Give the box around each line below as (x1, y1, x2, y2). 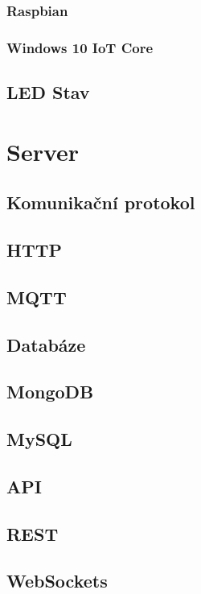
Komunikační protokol (6, 190, 195, 215)
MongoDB (6, 379, 94, 404)
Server (6, 134, 80, 167)
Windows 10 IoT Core (6, 37, 154, 57)
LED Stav (6, 80, 90, 105)
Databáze (6, 332, 86, 357)
